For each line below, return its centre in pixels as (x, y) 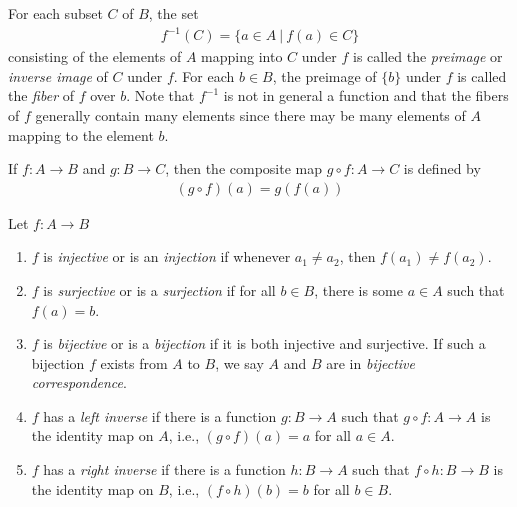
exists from (134, 362)
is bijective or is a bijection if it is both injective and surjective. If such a (264, 343)
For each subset (55, 13)
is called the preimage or (428, 56)
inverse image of (58, 75)
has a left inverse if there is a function (160, 415)
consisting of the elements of (95, 56)
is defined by (442, 168)
